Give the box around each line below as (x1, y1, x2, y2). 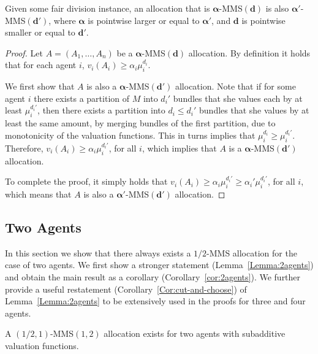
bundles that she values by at (199, 104, 309, 117)
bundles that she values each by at (173, 91, 303, 104)
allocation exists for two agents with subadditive (104, 327, 286, 340)
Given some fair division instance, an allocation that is (5, 2, 210, 14)
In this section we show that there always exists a (5, 246, 191, 259)
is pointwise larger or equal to (88, 13, 200, 26)
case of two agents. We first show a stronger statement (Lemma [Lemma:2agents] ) (5, 258, 314, 271)
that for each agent (5, 58, 77, 71)
